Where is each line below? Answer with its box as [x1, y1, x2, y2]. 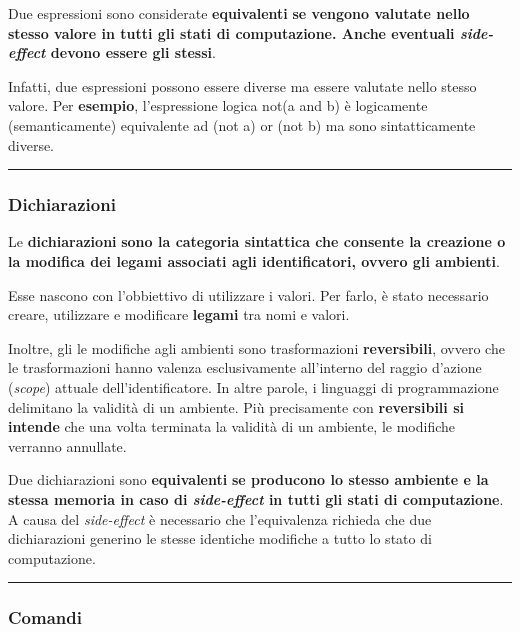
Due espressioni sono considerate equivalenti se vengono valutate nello [8, 3, 470, 23]
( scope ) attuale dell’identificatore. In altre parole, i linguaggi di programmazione [8, 376, 499, 397]
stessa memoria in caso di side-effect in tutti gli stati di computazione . [8, 488, 504, 509]
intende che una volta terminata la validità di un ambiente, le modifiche [8, 416, 456, 437]
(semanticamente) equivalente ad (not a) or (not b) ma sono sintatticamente [8, 114, 476, 135]
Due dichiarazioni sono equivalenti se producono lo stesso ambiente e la [8, 469, 489, 490]
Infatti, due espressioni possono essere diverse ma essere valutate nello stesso [8, 75, 477, 96]
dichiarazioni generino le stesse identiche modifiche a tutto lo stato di [8, 528, 432, 549]
